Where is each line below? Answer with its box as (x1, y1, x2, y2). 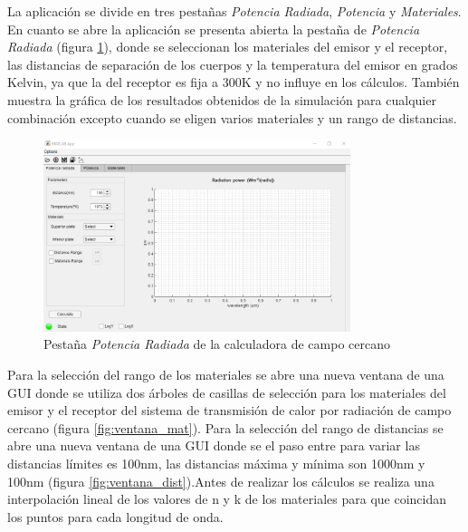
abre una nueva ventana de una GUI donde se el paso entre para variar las (7, 436, 420, 455)
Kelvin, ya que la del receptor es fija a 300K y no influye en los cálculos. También (7, 73, 460, 92)
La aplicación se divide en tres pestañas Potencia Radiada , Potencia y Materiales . (7, 2, 462, 20)
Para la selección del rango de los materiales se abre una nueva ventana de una (7, 365, 444, 384)
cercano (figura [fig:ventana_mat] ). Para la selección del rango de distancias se (7, 418, 444, 437)
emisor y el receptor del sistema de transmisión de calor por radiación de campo (7, 401, 452, 420)
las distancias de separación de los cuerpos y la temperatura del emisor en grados (7, 54, 458, 73)
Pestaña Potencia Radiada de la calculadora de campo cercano (43, 334, 390, 353)
